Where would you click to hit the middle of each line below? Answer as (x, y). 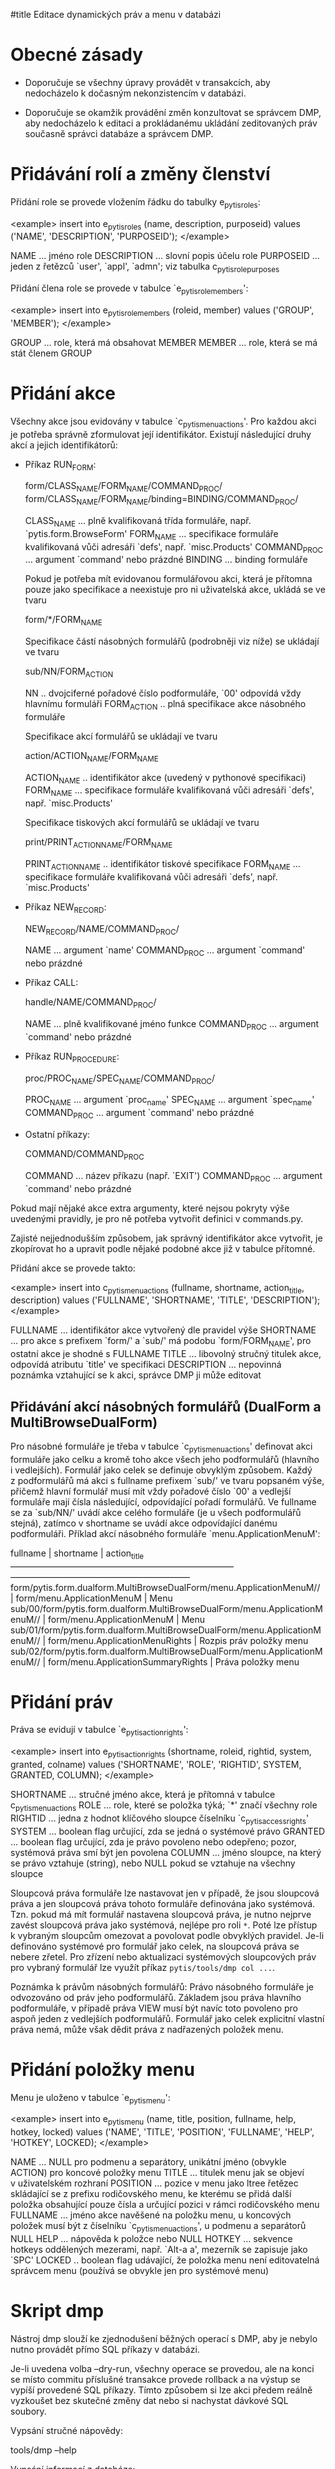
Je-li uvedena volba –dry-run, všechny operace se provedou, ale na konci (162, 2368)
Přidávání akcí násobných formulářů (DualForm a (166, 1406)
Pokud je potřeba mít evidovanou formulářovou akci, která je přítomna (168, 579)
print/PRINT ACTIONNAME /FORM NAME (98, 843)
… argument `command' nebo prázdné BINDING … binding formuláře (166, 560)
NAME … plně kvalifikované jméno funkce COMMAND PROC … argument (172, 1024)
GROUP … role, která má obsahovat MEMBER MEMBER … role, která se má (164, 342)
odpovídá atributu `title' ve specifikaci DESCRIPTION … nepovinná (146, 1365)
